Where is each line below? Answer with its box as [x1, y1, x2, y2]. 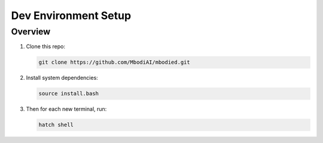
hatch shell [38, 122, 74, 128]
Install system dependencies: [26, 74, 98, 82]
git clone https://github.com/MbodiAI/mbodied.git [38, 59, 191, 66]
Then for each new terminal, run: [26, 105, 107, 113]
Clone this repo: [26, 43, 66, 50]
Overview [11, 26, 51, 37]
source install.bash [38, 90, 99, 97]
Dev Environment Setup [11, 9, 132, 22]
